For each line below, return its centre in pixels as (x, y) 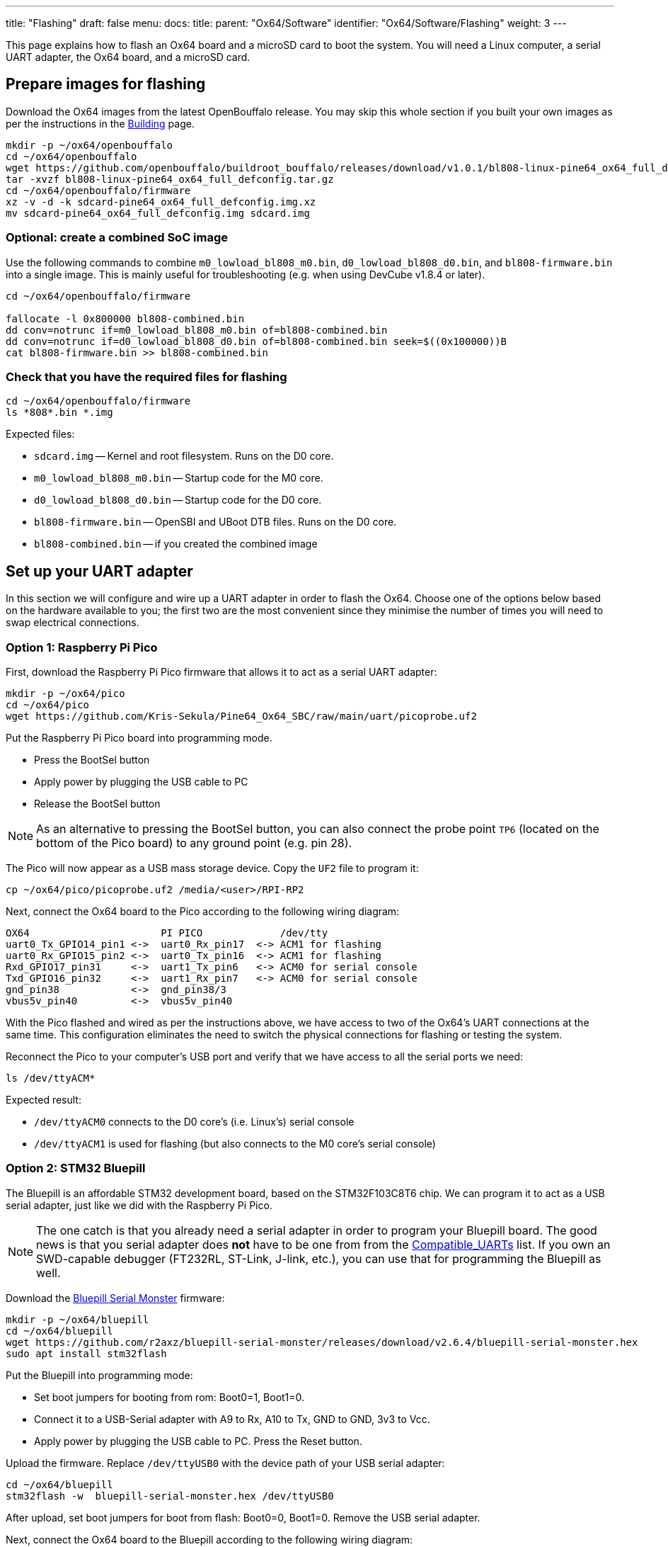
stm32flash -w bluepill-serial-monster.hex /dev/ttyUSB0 (170, 1496)
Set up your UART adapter (99, 571)
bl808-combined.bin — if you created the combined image (176, 544)
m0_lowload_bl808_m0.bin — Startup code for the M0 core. (179, 478)
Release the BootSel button (97, 803)
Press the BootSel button (92, 759)
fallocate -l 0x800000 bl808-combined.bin (125, 318)
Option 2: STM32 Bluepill (76, 1168)
